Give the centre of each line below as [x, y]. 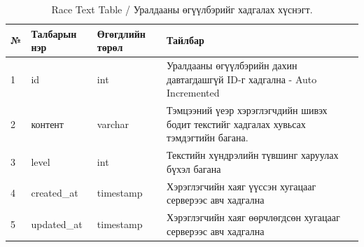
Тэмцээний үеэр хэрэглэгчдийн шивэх [247, 110]
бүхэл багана [194, 168]
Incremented [193, 93]
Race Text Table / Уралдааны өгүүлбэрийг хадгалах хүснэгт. [182, 9]
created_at [55, 193]
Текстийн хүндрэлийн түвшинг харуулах [253, 155]
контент [47, 123]
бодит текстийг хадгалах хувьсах [236, 123]
